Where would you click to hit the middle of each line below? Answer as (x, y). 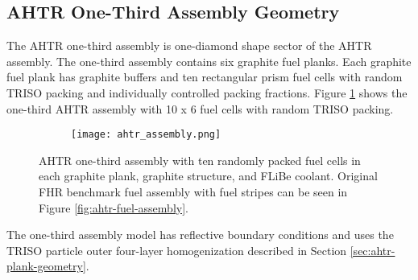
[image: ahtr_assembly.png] (146, 135)
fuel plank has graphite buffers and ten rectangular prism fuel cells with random (205, 77)
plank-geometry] (46, 266)
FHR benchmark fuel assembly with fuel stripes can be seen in (193, 192)
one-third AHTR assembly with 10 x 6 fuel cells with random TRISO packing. (200, 108)
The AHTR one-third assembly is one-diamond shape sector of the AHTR (189, 45)
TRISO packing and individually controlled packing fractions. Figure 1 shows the (207, 92)
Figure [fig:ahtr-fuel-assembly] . (114, 207)
